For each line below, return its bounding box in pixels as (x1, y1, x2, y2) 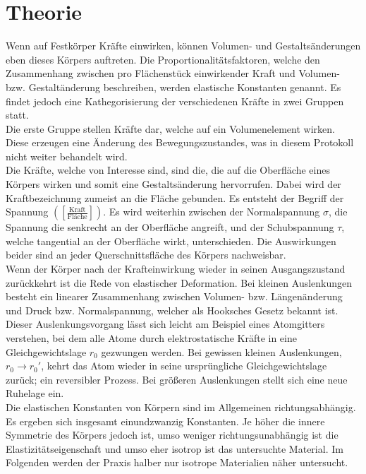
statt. (6, 107, 29, 122)
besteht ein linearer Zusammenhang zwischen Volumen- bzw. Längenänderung (6, 289, 343, 304)
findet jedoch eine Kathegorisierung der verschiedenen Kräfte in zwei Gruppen (6, 93, 344, 108)
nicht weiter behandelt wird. (6, 148, 128, 163)
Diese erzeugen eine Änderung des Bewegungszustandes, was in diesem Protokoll (6, 135, 354, 150)
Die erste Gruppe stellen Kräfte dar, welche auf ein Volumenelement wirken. (6, 121, 335, 136)
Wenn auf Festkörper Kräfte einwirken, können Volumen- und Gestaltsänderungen (6, 38, 361, 53)
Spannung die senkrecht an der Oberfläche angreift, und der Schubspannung (6, 220, 334, 235)
